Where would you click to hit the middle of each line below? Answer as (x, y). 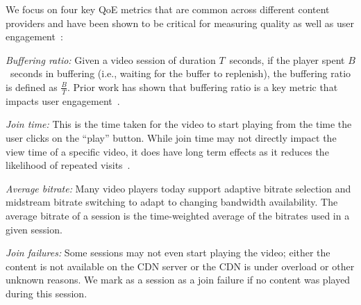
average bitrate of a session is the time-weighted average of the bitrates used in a (178, 215)
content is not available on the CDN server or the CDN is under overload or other (180, 266)
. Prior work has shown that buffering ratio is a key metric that (202, 86)
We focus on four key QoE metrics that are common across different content (168, 9)
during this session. (47, 293)
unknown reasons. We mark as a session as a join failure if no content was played (178, 280)
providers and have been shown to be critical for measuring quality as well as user (180, 23)
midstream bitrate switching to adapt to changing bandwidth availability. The (172, 202)
